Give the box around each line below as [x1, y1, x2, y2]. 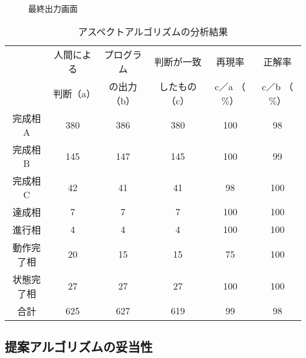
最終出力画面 [28, 2, 78, 14]
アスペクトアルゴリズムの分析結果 [78, 24, 228, 38]
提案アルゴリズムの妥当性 [5, 337, 153, 355]
